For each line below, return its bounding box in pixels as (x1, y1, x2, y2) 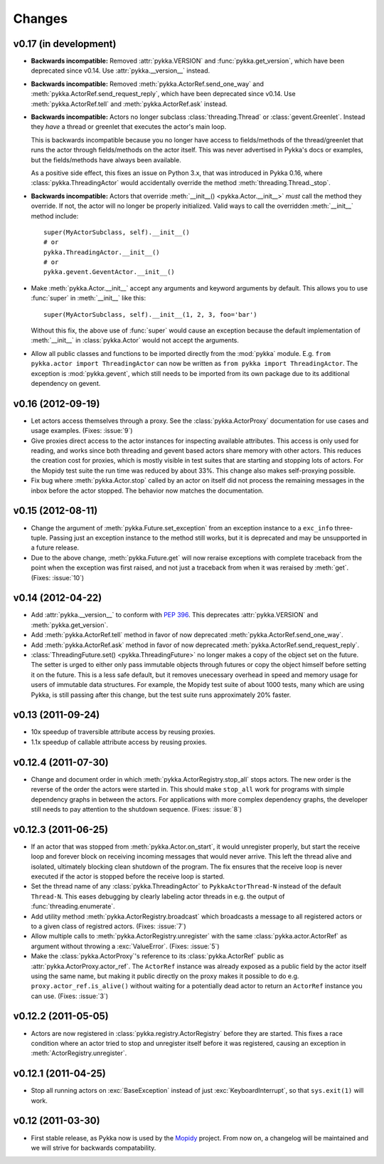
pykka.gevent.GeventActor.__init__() (43, 268, 176, 276)
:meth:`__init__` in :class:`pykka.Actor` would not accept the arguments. (31, 336, 240, 345)
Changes (13, 11, 68, 26)
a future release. (31, 543, 80, 552)
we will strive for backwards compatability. (31, 1143, 156, 1152)
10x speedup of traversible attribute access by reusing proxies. (31, 728, 216, 736)
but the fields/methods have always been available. (31, 155, 181, 164)
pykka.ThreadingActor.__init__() (43, 248, 160, 256)
